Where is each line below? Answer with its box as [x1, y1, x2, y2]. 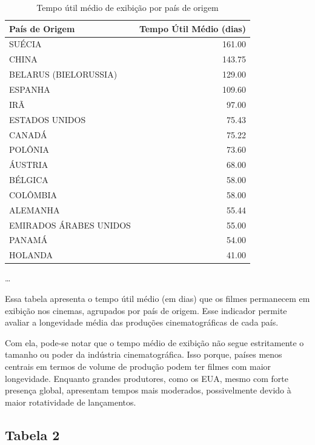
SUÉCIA [9, 38, 42, 50]
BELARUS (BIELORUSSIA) [9, 68, 118, 81]
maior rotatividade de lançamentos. [5, 395, 136, 408]
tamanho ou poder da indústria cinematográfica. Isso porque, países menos [5, 348, 282, 361]
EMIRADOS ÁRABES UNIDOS [9, 218, 131, 231]
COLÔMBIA [9, 188, 57, 201]
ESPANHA [9, 82, 50, 95]
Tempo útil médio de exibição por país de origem [36, 1, 219, 13]
